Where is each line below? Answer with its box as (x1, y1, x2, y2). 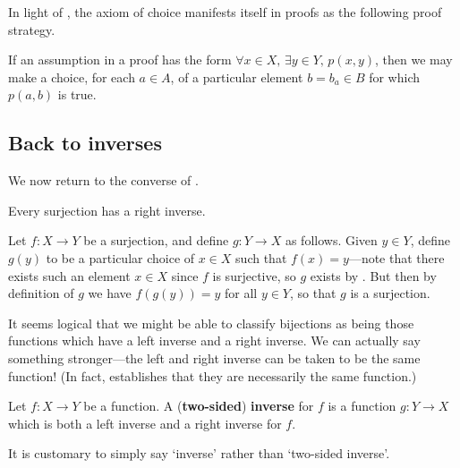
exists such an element (8, 266, 131, 285)
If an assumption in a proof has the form (8, 50, 232, 69)
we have (88, 284, 132, 302)
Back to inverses (8, 129, 162, 157)
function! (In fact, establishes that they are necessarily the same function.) (8, 366, 417, 385)
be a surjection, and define (83, 231, 229, 250)
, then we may (374, 50, 453, 69)
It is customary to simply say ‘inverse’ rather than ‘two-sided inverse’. (8, 444, 390, 463)
